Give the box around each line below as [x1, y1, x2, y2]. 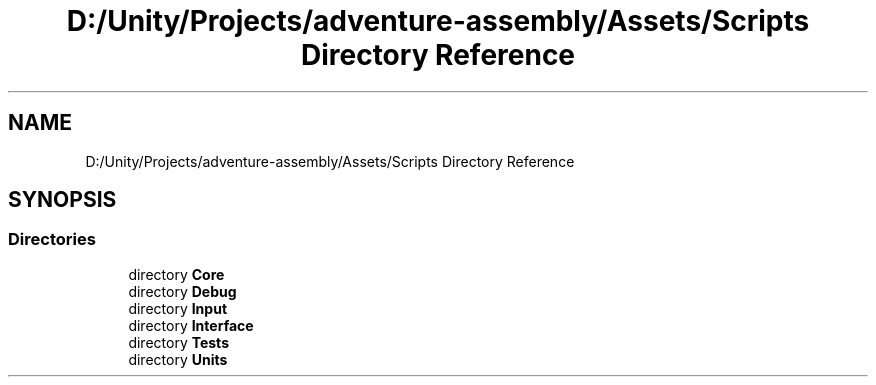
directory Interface [128, 316, 254, 334]
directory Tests [128, 333, 229, 351]
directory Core [128, 265, 225, 283]
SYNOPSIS [8, 187, 117, 213]
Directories [8, 229, 96, 250]
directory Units [128, 350, 228, 368]
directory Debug [128, 282, 237, 300]
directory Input [128, 299, 228, 317]
